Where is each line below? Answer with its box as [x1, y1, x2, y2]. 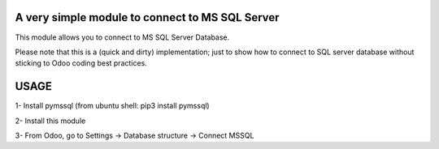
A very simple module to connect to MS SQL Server [15, 11, 280, 24]
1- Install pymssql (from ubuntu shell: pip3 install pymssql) [15, 101, 211, 111]
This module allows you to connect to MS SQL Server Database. [15, 32, 230, 42]
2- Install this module [15, 116, 86, 126]
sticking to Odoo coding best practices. [15, 58, 148, 68]
